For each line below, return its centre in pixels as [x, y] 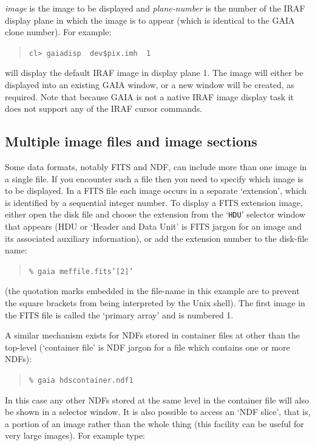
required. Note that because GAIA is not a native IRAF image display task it [150, 96]
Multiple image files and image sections [131, 141]
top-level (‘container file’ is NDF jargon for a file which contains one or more [147, 347]
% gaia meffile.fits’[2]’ [81, 271]
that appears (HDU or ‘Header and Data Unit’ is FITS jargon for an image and [154, 226]
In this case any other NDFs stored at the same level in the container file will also [157, 400]
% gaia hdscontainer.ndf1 [81, 381]
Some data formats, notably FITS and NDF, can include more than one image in [156, 167]
